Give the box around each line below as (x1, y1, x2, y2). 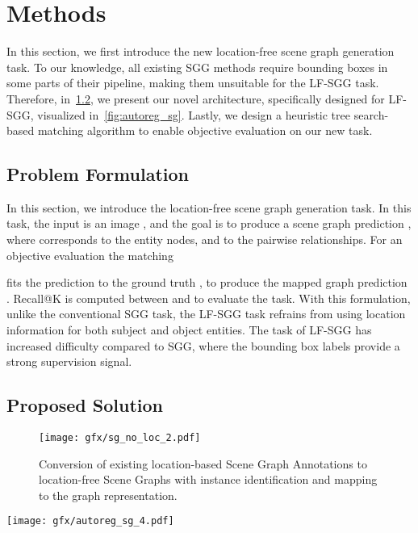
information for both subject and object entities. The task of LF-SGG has (6, 321, 372, 338)
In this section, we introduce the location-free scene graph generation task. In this (6, 199, 412, 216)
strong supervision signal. (6, 353, 132, 370)
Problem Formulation (6, 162, 189, 187)
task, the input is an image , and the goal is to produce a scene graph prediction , (6, 215, 412, 232)
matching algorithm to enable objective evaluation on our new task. (37, 122, 373, 139)
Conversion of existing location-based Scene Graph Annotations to (39, 455, 367, 472)
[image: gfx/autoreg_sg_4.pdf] (6, 515, 174, 527)
